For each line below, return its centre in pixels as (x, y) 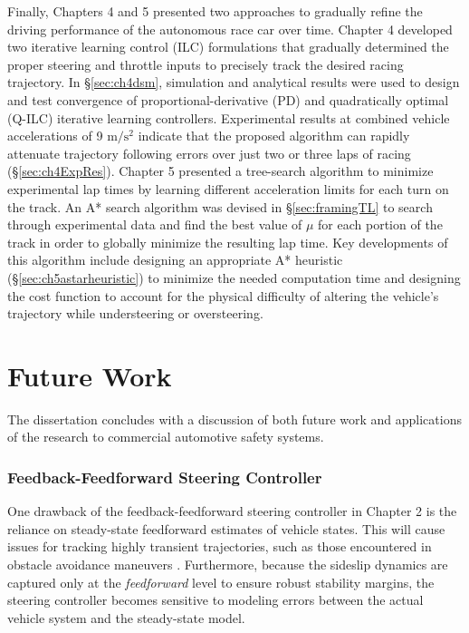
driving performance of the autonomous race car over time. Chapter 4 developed (230, 29)
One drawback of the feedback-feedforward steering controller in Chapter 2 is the (232, 511)
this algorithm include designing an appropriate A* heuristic (175, 260)
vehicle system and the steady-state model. (126, 617)
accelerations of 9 (55, 136)
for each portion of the (380, 224)
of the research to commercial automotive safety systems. (166, 437)
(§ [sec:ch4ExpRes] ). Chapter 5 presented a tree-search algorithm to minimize (220, 171)
